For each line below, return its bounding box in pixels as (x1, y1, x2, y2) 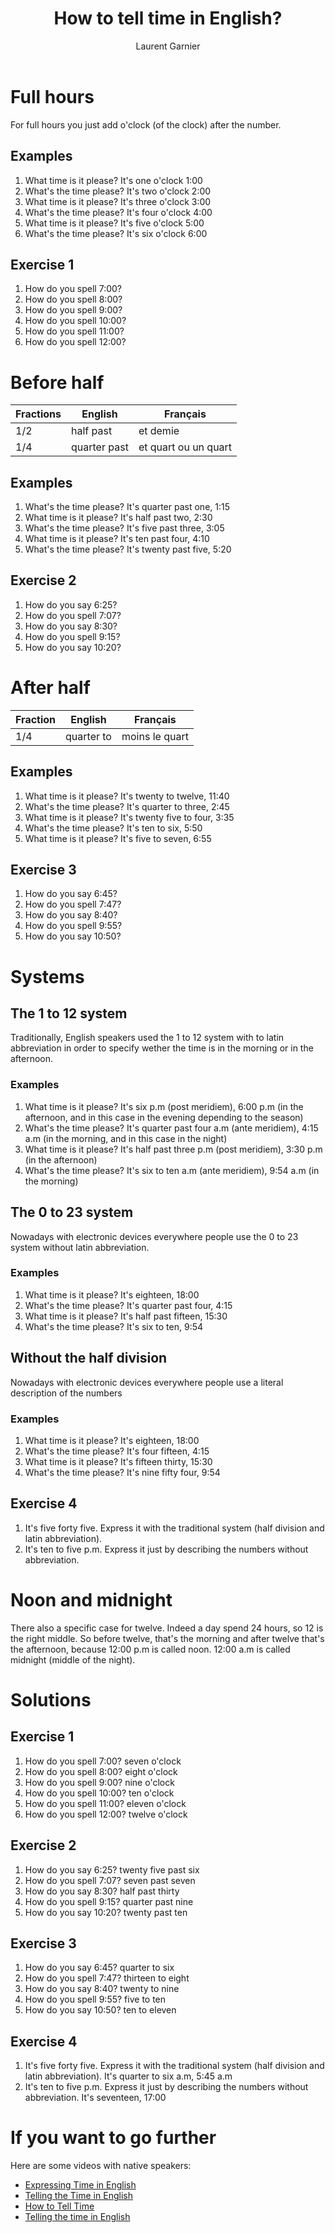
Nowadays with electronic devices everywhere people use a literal (10, 1376, 284, 1388)
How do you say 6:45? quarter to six (24, 1962, 175, 1974)
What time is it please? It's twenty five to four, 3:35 (24, 811, 235, 823)
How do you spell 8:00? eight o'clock (24, 1765, 178, 1777)
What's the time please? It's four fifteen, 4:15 (24, 1445, 210, 1457)
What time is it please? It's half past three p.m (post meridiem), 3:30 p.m (24, 1143, 323, 1155)
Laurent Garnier (135, 40, 201, 52)
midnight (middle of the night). (10, 1653, 136, 1666)
